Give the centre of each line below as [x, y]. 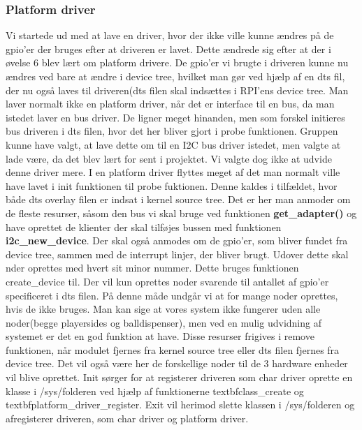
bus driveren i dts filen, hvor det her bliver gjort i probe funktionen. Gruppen [172, 131]
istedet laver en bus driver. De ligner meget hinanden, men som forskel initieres [175, 117]
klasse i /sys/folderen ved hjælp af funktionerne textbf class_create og [155, 391]
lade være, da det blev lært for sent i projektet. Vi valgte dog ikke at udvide [169, 158]
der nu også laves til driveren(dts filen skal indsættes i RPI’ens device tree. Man [177, 90]
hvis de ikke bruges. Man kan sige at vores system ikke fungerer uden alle [163, 309]
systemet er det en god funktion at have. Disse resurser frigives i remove [160, 336]
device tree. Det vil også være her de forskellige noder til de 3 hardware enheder [177, 363]
